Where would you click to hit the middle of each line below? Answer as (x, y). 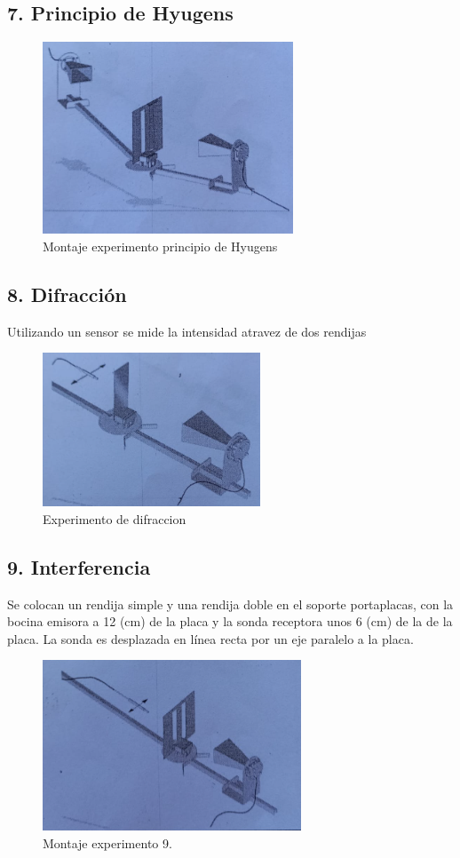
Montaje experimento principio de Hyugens (160, 246)
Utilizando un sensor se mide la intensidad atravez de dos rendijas (187, 331)
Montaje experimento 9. (107, 842)
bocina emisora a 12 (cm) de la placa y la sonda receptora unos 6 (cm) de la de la (230, 621)
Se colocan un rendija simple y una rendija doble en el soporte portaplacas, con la (230, 604)
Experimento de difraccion (115, 518)
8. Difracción (67, 294)
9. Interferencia (79, 566)
